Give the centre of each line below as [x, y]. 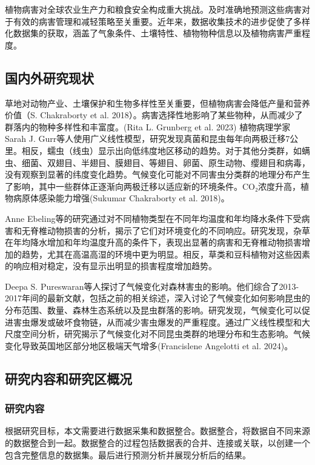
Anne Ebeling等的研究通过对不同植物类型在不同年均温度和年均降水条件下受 [153, 218]
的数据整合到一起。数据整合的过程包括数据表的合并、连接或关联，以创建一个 [157, 443]
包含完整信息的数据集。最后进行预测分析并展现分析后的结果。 [128, 454]
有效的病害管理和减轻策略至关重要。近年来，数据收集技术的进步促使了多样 [161, 21]
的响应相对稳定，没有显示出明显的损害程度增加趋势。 [111, 266]
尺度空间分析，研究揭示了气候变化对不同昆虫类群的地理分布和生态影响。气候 [157, 334]
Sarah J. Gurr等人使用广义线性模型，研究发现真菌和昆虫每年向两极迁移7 [148, 139]
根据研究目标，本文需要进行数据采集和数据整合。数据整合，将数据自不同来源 [157, 431]
